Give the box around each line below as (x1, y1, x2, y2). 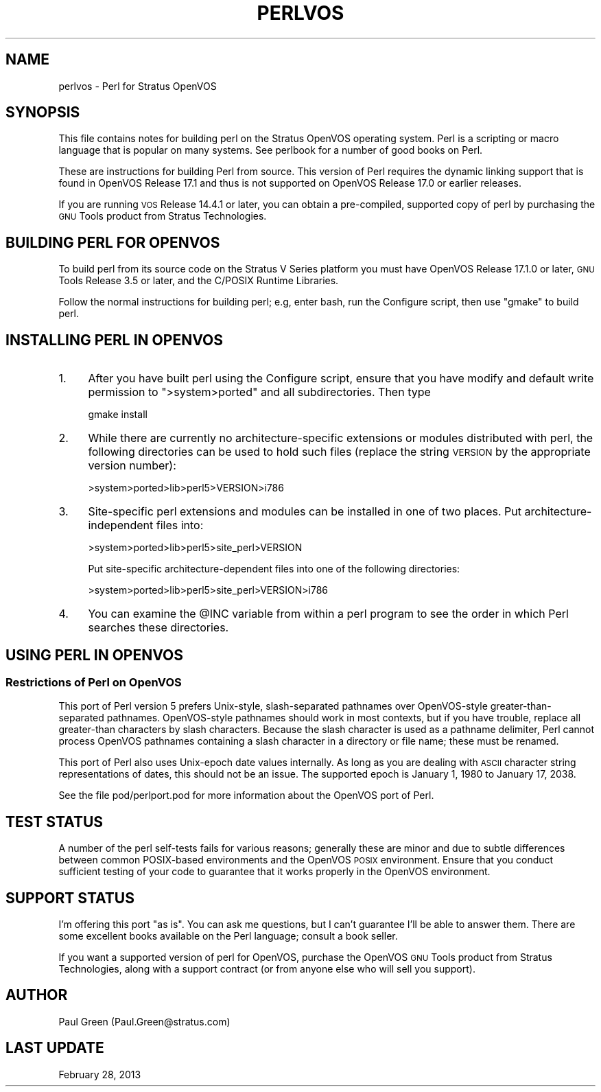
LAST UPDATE (5, 1039, 104, 1057)
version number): (88, 458, 176, 473)
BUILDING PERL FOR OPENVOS (5, 233, 220, 251)
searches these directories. (88, 620, 229, 635)
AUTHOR (5, 986, 68, 1004)
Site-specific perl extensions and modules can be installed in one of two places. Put (88, 504, 521, 519)
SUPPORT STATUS (5, 889, 134, 907)
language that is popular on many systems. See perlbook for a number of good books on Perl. (58, 144, 483, 156)
